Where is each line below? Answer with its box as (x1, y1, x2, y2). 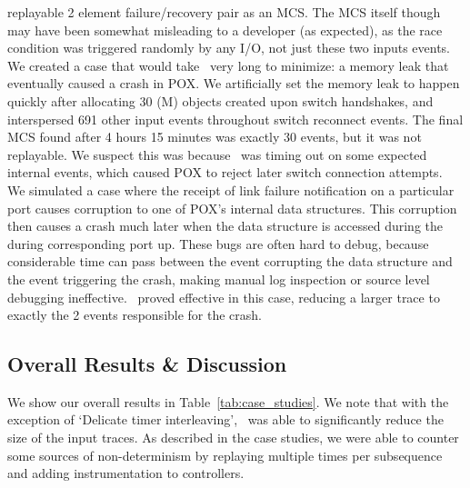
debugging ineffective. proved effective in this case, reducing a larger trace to (7, 287, 440, 306)
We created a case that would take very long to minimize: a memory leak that (7, 55, 449, 75)
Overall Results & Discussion (7, 350, 287, 378)
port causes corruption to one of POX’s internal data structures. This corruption (7, 198, 457, 217)
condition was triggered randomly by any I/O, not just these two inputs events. (7, 38, 451, 57)
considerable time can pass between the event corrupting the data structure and (7, 252, 453, 271)
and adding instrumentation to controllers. (7, 463, 245, 483)
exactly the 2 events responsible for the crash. (7, 305, 263, 324)
